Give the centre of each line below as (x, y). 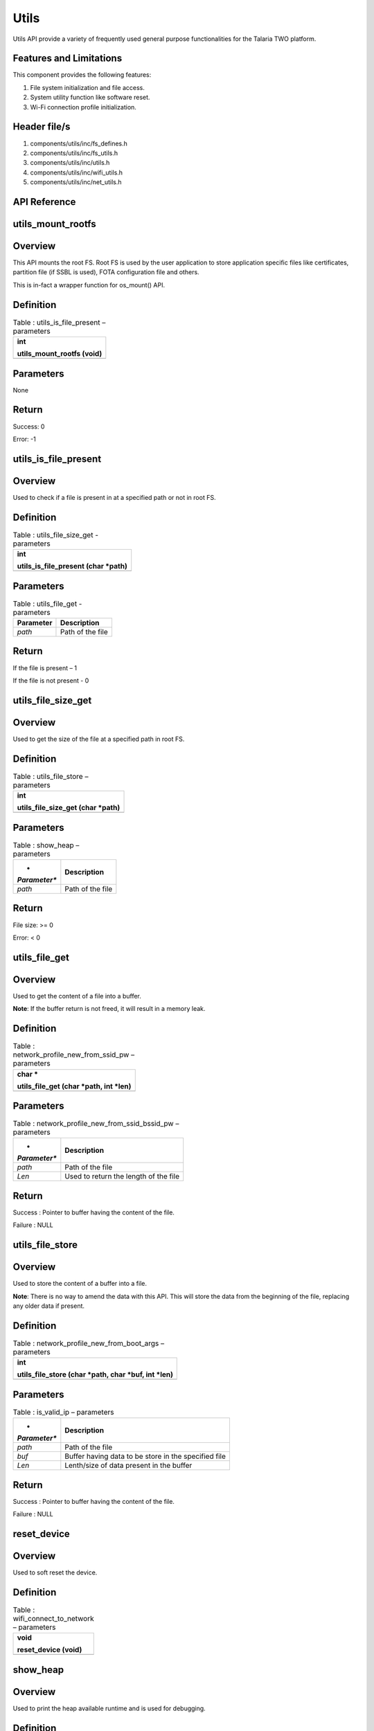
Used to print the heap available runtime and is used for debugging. (109, 1708)
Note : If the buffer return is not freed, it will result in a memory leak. (109, 1009)
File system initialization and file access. (87, 87)
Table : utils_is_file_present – (59, 322)
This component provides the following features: (82, 75)
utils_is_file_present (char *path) (72, 566)
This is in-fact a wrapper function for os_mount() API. (89, 285)
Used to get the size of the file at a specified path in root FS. (99, 739)
